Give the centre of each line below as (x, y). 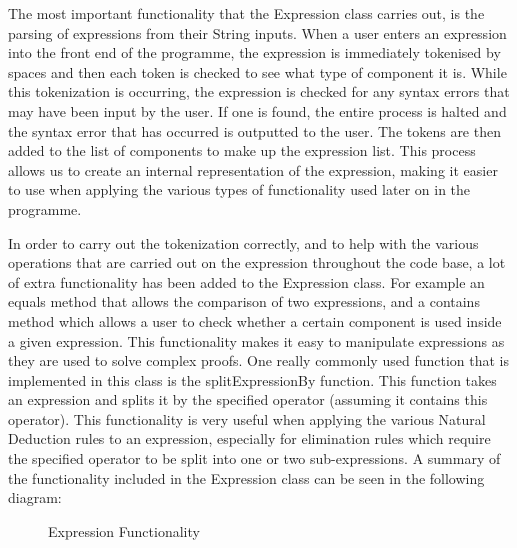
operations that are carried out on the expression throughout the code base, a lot (257, 262)
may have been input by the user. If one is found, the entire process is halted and (257, 110)
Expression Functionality (124, 530)
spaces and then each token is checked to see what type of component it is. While (257, 71)
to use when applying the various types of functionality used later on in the (239, 189)
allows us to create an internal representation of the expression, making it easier (253, 169)
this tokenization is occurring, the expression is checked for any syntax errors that (259, 91)
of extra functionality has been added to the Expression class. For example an (246, 281)
